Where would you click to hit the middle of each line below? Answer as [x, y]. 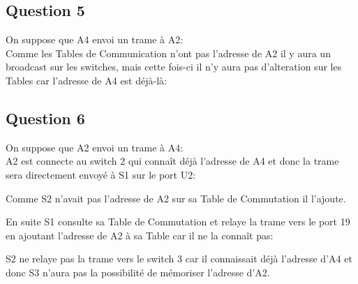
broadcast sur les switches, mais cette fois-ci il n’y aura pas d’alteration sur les [174, 67]
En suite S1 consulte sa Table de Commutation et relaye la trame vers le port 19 [178, 222]
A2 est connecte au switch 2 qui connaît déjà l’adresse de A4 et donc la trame [172, 161]
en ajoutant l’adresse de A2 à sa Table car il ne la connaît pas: [140, 235]
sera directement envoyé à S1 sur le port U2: [101, 174]
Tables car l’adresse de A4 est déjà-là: [86, 80]
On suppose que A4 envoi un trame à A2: [95, 39]
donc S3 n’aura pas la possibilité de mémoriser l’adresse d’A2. [138, 272]
